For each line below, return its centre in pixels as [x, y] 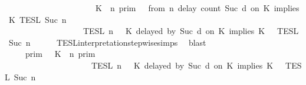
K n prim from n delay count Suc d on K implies [197, 8]
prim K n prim [60, 54]
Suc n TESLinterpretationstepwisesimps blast [107, 42]
